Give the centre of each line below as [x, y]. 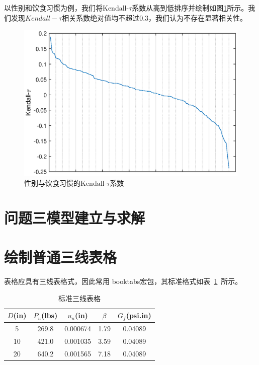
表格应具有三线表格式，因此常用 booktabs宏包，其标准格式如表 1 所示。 [123, 281]
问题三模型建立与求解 [75, 217]
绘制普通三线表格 [61, 257]
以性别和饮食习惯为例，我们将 [53, 8]
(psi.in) [139, 315]
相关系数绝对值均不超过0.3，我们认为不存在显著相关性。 [155, 17]
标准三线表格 [79, 298]
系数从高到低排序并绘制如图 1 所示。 [190, 8]
